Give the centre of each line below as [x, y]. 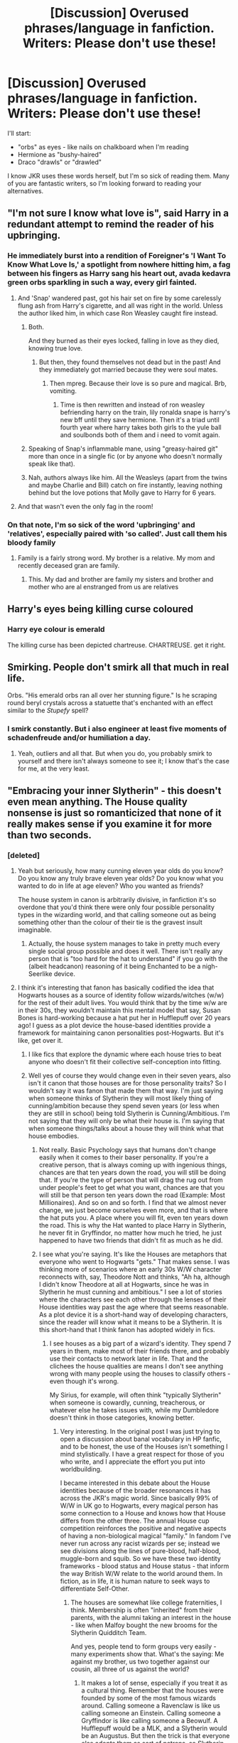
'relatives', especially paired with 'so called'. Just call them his [117, 533]
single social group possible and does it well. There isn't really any [125, 951]
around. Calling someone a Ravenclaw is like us [151, 1706]
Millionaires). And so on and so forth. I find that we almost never [132, 1203]
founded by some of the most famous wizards [149, 1698]
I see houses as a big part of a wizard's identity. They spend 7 [140, 1344]
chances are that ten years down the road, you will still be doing [132, 1173]
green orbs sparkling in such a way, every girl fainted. [102, 282]
